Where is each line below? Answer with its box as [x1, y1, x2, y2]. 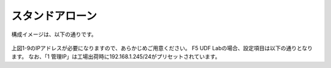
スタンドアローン [11, 9, 97, 23]
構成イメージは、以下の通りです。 [11, 31, 97, 38]
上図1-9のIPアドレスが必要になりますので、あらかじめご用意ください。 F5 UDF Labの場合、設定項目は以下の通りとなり [11, 44, 313, 51]
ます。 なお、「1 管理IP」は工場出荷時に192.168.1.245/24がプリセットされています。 [11, 53, 221, 61]
